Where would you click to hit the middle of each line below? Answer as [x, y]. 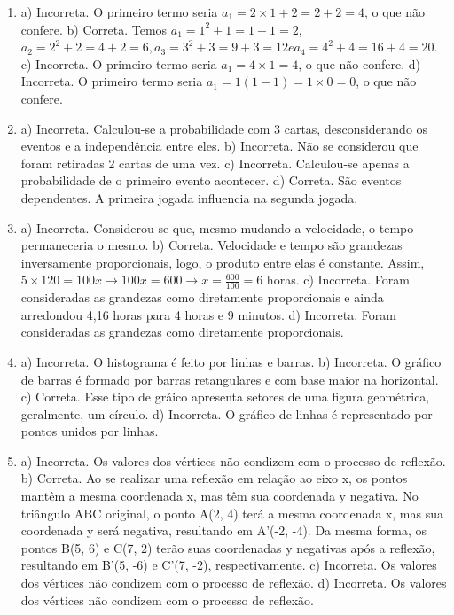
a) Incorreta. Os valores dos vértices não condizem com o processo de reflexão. [233, 460]
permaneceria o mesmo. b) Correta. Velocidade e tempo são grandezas [211, 245]
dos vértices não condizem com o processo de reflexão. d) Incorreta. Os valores [234, 583]
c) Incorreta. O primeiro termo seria [119, 63]
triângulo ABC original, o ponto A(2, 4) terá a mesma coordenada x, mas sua [232, 513]
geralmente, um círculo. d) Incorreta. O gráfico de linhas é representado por [227, 413]
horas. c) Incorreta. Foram [338, 280]
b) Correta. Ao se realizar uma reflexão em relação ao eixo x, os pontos [214, 478]
